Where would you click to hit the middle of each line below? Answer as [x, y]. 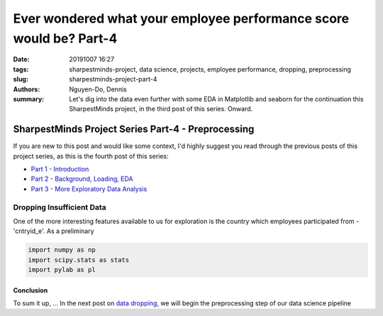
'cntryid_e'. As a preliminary [54, 231]
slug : [21, 79]
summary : [29, 98]
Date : [21, 60]
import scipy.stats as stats [79, 260]
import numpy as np [62, 250]
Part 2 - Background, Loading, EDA [82, 179]
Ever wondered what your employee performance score [181, 18]
